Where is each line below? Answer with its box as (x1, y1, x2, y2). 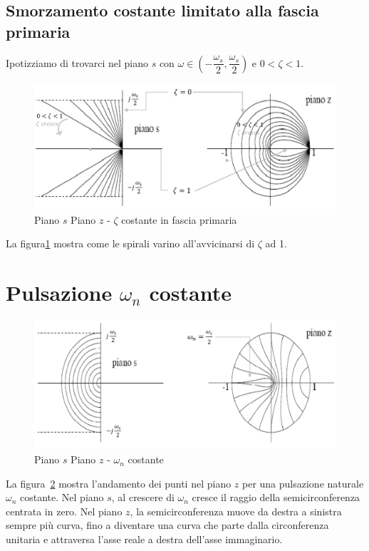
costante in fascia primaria (121, 212, 237, 227)
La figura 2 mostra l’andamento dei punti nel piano (6, 475, 232, 490)
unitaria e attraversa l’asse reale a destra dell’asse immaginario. (6, 532, 283, 547)
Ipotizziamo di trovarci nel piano (6, 55, 148, 70)
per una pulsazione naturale (242, 475, 364, 490)
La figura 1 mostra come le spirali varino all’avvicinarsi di (6, 236, 255, 251)
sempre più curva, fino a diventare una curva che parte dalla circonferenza (6, 517, 329, 532)
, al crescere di (111, 490, 175, 505)
